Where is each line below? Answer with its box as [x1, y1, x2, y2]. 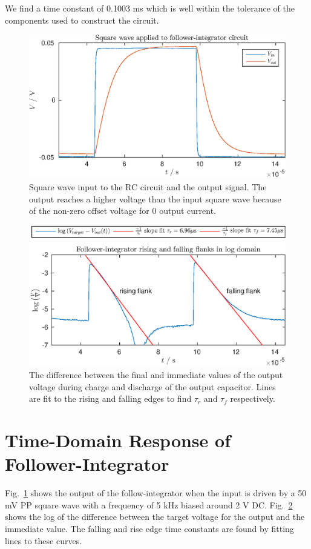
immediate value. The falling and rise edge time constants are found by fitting [5, 522, 294, 534]
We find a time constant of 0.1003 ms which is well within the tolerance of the [5, 2, 295, 14]
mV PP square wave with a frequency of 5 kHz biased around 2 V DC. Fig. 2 [5, 498, 293, 511]
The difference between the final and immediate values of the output [29, 368, 283, 381]
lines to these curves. [5, 534, 82, 547]
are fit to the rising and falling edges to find [29, 392, 192, 405]
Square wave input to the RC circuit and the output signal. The [29, 181, 267, 193]
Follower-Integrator [5, 451, 169, 476]
